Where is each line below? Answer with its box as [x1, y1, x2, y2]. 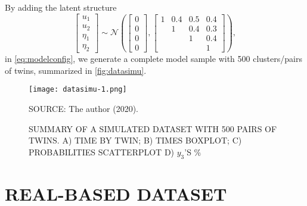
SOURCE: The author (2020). [29, 102, 139, 115]
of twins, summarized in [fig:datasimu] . [5, 64, 147, 76]
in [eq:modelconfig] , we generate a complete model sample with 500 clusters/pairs [5, 52, 302, 65]
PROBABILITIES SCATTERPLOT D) [29, 145, 175, 158]
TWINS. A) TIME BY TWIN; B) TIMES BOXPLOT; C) [29, 134, 242, 146]
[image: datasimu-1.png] [29, 85, 127, 94]
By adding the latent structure [5, 1, 117, 13]
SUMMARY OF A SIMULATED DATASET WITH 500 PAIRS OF [29, 122, 277, 135]
